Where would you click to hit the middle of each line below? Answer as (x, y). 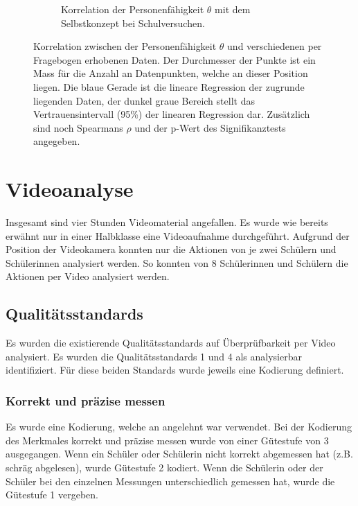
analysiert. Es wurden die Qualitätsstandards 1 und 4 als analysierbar (154, 356)
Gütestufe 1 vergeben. (52, 495)
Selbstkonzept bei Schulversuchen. (133, 23)
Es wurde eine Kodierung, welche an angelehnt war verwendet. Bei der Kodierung (179, 427)
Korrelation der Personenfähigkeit (133, 9)
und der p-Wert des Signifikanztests (210, 127)
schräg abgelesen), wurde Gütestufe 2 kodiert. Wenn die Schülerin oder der (164, 468)
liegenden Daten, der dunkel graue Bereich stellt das (144, 100)
